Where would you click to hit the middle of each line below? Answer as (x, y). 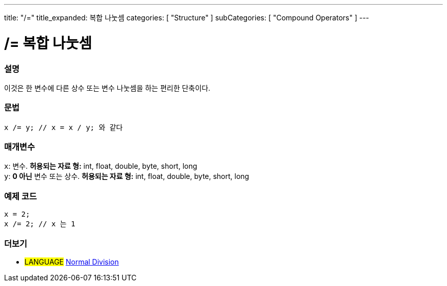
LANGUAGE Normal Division (72, 262)
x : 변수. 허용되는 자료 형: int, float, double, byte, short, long (101, 166)
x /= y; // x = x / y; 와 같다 (64, 127)
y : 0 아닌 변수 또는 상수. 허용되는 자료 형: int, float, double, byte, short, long (127, 176)
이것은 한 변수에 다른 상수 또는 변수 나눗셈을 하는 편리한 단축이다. (107, 88)
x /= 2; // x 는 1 (40, 224)
